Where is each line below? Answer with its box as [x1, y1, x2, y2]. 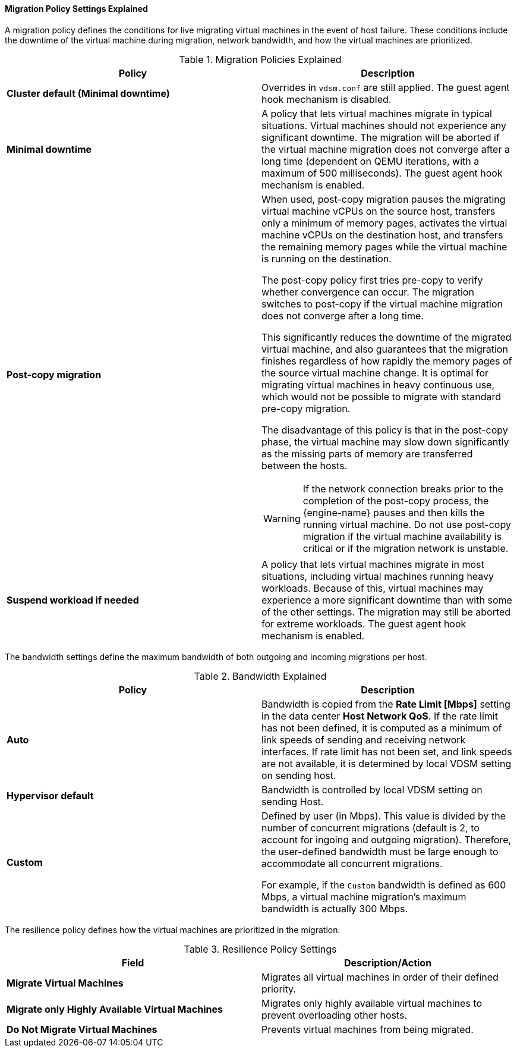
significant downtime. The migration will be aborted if [261, 131, 500, 143]
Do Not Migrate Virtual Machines [7, 1023, 157, 1035]
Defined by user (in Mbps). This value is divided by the [261, 809, 506, 822]
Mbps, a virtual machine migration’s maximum [261, 890, 466, 903]
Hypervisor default [7, 789, 94, 802]
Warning [263, 512, 301, 525]
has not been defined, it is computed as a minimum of [261, 721, 502, 734]
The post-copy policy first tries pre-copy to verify [261, 274, 483, 286]
